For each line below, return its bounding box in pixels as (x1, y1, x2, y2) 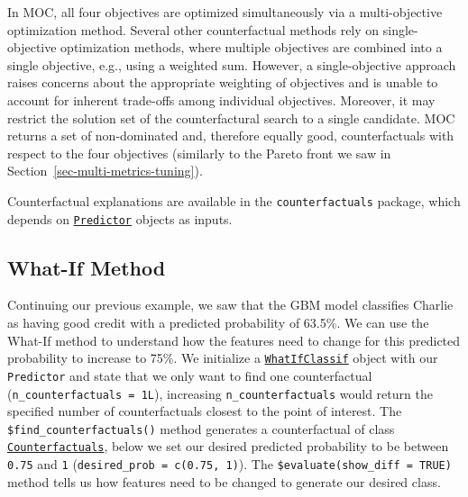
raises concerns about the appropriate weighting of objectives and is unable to (7, 73, 438, 92)
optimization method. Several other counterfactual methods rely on (7, 20, 380, 39)
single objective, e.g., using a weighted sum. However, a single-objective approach (7, 55, 456, 74)
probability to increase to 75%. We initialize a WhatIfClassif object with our (7, 348, 438, 367)
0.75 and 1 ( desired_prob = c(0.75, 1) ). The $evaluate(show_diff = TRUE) (7, 455, 452, 474)
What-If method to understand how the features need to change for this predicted (7, 330, 461, 349)
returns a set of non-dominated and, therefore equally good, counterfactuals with (7, 126, 454, 145)
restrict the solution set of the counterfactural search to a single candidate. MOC (7, 108, 455, 127)
